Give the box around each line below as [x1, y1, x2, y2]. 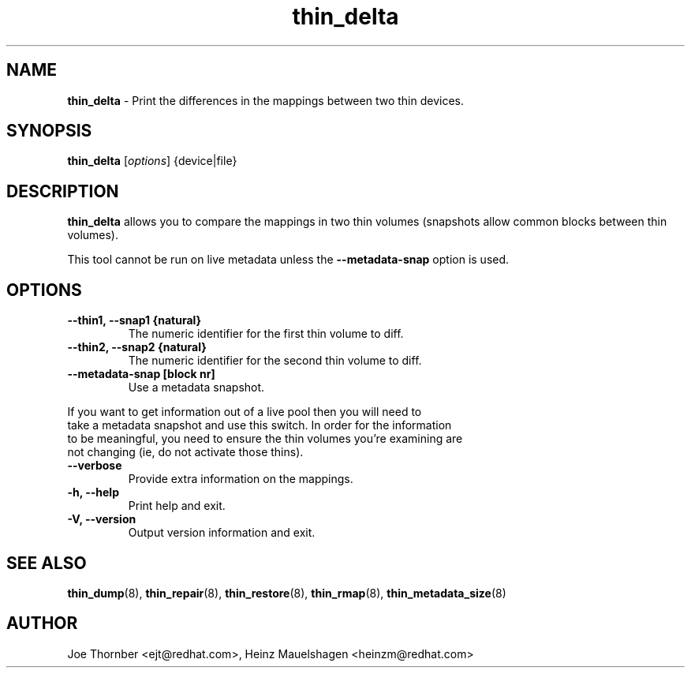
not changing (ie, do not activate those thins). [67, 445, 304, 459]
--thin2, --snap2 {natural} [67, 340, 207, 354]
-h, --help [67, 485, 119, 500]
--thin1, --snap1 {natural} [67, 313, 202, 328]
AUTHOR [6, 613, 78, 634]
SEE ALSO [6, 552, 87, 573]
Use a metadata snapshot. [128, 380, 265, 395]
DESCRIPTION [6, 181, 119, 201]
